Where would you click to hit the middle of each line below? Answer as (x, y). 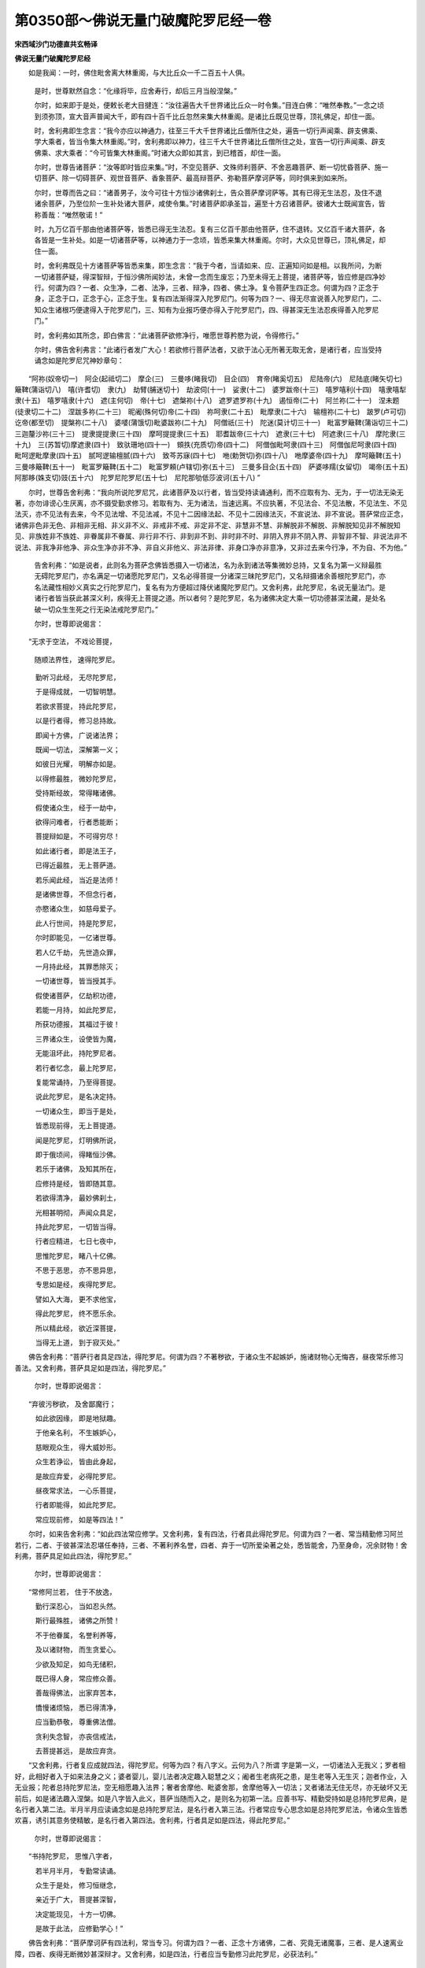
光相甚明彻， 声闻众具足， (78, 1212)
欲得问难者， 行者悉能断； (78, 822)
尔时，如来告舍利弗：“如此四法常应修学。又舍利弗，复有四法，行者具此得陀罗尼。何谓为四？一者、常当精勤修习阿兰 (216, 1534)
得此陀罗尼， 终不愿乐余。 (78, 1314)
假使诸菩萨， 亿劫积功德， (78, 995)
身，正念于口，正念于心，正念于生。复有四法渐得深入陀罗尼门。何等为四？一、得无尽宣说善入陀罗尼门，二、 (210, 298)
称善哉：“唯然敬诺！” (68, 215)
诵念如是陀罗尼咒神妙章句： (79, 361)
